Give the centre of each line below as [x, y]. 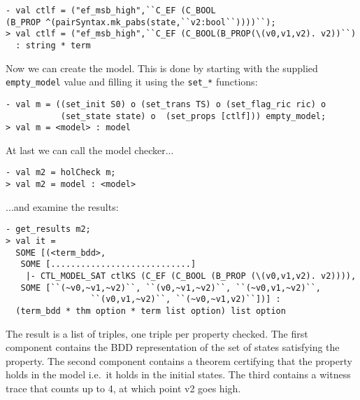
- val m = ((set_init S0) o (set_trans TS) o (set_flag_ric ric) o [166, 104]
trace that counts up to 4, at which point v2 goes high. [123, 388]
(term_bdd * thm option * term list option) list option [151, 311]
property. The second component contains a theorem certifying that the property [179, 360]
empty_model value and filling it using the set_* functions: [132, 82]
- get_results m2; [48, 229]
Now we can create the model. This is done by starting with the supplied [162, 68]
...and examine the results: [62, 206]
